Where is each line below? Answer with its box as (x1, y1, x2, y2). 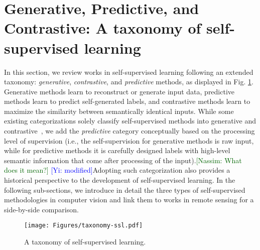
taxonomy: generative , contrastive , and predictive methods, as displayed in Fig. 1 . (4, 76, 253, 87)
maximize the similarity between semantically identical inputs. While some (4, 105, 234, 116)
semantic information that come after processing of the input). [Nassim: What (4, 155, 242, 165)
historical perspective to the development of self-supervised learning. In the (4, 175, 235, 185)
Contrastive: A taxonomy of (4, 18, 201, 38)
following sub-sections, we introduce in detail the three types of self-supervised (4, 184, 245, 195)
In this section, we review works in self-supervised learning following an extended (4, 66, 253, 77)
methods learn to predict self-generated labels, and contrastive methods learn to (4, 96, 250, 106)
